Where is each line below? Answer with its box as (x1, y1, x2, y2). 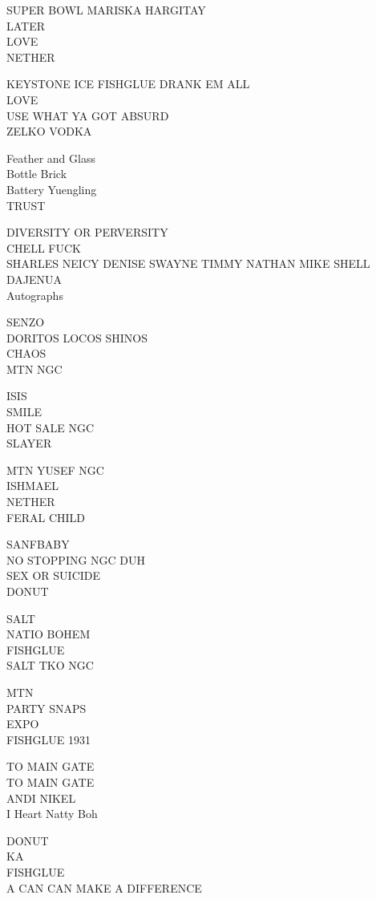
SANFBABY (6, 536, 70, 553)
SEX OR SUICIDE (6, 567, 101, 584)
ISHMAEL (6, 477, 59, 494)
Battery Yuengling (6, 180, 97, 197)
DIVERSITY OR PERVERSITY (6, 224, 168, 241)
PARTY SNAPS (6, 699, 87, 716)
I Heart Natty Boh (6, 805, 98, 822)
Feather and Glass (6, 149, 95, 166)
